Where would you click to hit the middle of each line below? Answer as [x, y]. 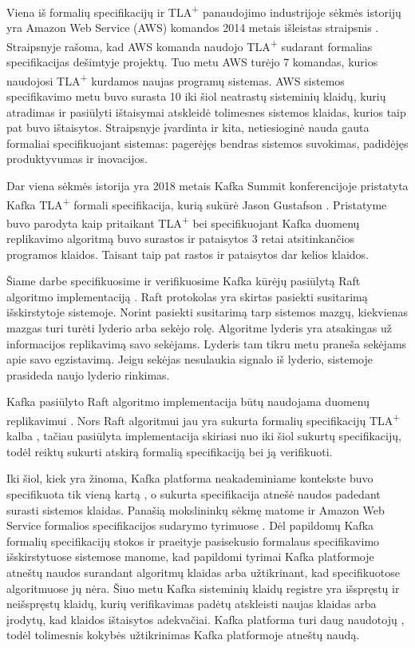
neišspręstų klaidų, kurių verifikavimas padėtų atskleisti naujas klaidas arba [192, 604]
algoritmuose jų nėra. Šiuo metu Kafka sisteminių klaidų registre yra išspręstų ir [203, 588]
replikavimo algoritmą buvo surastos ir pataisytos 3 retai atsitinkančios [180, 238]
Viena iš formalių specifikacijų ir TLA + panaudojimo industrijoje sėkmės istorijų [204, 11]
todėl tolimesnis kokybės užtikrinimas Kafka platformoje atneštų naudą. [183, 635]
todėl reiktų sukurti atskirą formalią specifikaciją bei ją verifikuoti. [170, 451]
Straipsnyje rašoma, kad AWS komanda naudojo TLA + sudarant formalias [190, 45]
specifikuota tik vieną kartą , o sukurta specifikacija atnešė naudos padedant [194, 493]
